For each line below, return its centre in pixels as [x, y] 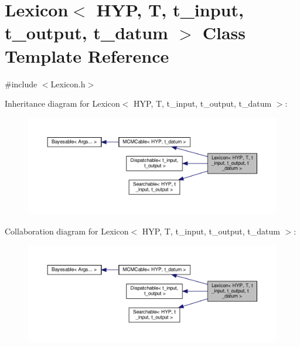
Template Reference [87, 55]
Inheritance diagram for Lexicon [62, 103]
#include [21, 84]
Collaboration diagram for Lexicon [67, 231]
